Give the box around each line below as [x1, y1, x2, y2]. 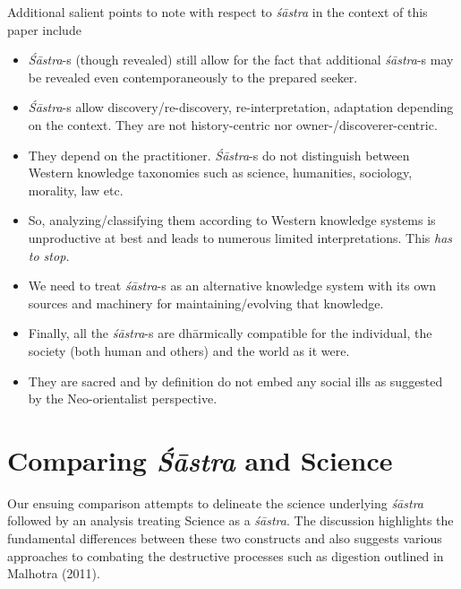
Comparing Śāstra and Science [7, 441, 393, 479]
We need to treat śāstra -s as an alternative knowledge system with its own [28, 276, 437, 295]
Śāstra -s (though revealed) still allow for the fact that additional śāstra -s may [28, 50, 454, 69]
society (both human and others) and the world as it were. [28, 341, 350, 359]
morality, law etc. [28, 180, 124, 199]
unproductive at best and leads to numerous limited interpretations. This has [28, 228, 453, 247]
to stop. [28, 246, 70, 264]
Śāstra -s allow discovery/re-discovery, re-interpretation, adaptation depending [28, 98, 454, 117]
